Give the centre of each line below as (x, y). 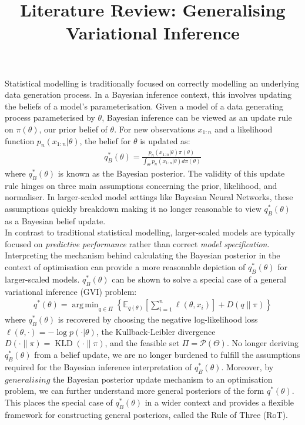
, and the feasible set (142, 343)
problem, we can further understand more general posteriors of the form (135, 391)
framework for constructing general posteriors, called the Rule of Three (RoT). (146, 414)
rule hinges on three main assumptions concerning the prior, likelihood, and (141, 185)
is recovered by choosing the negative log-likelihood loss (158, 319)
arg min (85, 305)
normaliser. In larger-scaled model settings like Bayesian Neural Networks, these (149, 197)
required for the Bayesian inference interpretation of (98, 366)
